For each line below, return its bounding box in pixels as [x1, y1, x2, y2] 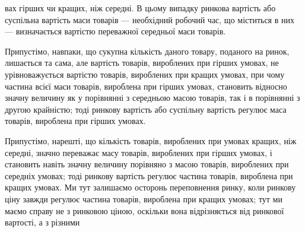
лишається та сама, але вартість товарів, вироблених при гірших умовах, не [5, 56, 279, 69]
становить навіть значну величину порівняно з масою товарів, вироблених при [5, 158, 289, 170]
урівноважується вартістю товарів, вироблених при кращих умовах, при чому [5, 68, 285, 80]
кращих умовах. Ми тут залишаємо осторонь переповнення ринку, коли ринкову [5, 181, 296, 193]
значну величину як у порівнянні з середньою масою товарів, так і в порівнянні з [5, 91, 300, 104]
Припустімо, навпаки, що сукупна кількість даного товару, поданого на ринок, [5, 45, 290, 57]
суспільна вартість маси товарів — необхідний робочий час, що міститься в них [5, 13, 294, 26]
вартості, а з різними [5, 216, 80, 228]
